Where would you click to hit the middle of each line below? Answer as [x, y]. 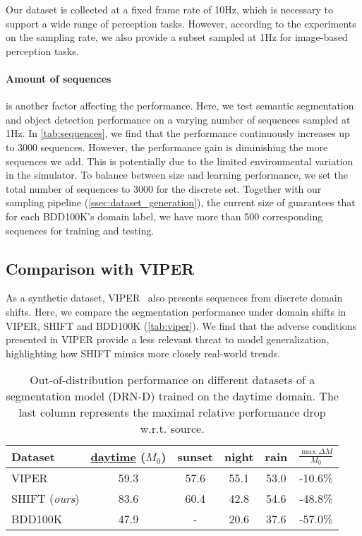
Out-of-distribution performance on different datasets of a [173, 380]
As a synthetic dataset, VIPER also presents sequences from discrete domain [174, 298]
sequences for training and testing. [80, 230]
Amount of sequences [59, 78]
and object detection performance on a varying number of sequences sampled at [178, 119]
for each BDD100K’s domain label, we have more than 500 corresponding [164, 216]
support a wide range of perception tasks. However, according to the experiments [181, 23]
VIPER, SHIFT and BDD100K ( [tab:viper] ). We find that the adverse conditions [181, 325]
